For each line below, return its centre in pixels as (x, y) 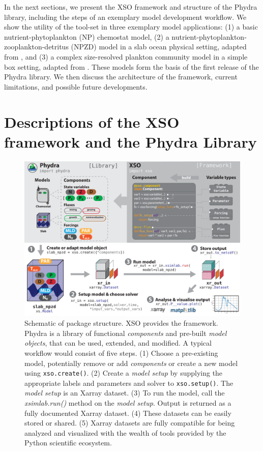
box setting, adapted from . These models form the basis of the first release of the (131, 66)
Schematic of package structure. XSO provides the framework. (121, 323)
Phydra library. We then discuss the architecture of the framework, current (121, 77)
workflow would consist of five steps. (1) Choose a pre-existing (121, 353)
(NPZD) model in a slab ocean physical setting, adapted (159, 47)
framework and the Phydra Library (130, 141)
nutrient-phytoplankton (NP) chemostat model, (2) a (87, 36)
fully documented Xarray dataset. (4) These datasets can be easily (128, 413)
